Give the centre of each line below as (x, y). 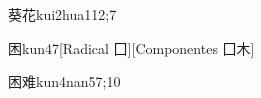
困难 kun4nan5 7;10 (64, 81)
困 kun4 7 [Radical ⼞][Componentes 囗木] (131, 47)
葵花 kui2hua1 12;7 (62, 14)
